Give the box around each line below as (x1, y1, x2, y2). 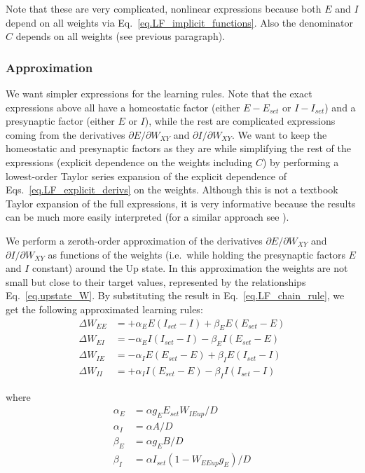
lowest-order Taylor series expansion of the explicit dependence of (6, 168, 287, 183)
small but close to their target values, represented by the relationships (6, 274, 306, 289)
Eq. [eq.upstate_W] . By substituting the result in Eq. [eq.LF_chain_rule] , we (6, 288, 345, 303)
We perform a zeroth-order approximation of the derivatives (6, 233, 263, 247)
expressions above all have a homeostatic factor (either (6, 100, 240, 114)
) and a (324, 100, 356, 114)
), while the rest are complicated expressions (144, 114, 336, 128)
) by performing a (262, 154, 339, 169)
